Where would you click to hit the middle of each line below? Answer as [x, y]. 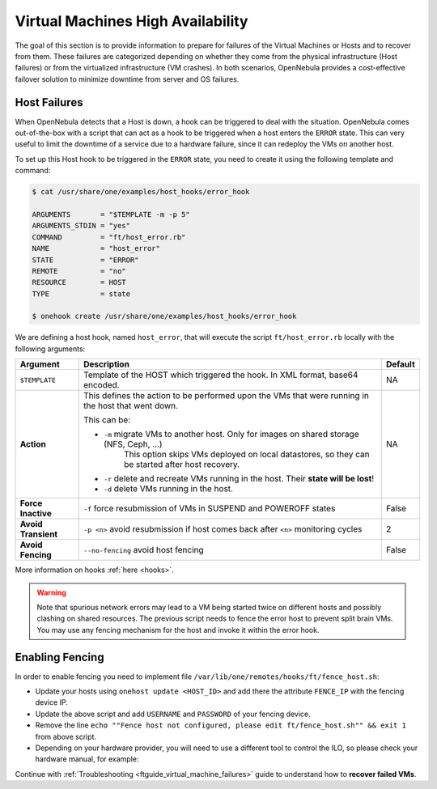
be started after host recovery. [182, 464]
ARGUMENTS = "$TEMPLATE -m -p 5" [111, 214]
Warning [51, 592]
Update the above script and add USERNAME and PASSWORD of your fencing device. [173, 714]
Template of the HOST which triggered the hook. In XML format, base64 [221, 375]
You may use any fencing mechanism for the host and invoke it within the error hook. [178, 630]
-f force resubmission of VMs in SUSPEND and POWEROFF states [210, 508]
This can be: [107, 420]
